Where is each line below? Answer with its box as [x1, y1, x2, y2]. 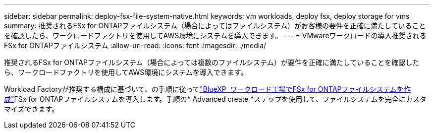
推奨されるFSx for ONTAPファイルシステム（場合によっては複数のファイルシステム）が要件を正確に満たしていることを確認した [4, 58, 420, 66]
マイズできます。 [4, 105, 59, 113]
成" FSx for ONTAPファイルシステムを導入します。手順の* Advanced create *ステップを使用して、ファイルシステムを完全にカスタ [4, 95, 427, 103]
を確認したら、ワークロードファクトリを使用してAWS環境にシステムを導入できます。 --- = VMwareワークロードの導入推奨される [4, 31, 427, 40]
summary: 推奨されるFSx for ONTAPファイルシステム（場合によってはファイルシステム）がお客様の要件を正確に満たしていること [4, 21, 426, 30]
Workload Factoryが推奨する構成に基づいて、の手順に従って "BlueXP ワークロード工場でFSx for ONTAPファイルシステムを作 [4, 85, 411, 93]
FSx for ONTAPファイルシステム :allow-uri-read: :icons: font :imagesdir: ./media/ [4, 41, 267, 50]
